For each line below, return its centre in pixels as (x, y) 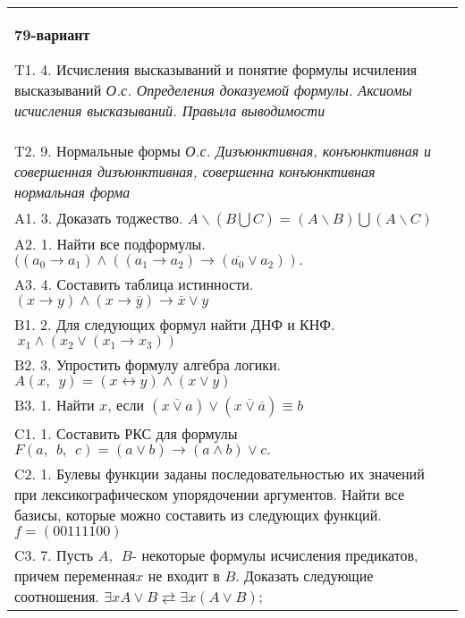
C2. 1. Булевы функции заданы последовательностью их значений (220, 474)
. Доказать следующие (304, 576)
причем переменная (75, 576)
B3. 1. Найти (55, 405)
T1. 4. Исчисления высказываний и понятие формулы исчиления (216, 69)
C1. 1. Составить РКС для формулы (126, 433)
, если (126, 405)
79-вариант (52, 34)
